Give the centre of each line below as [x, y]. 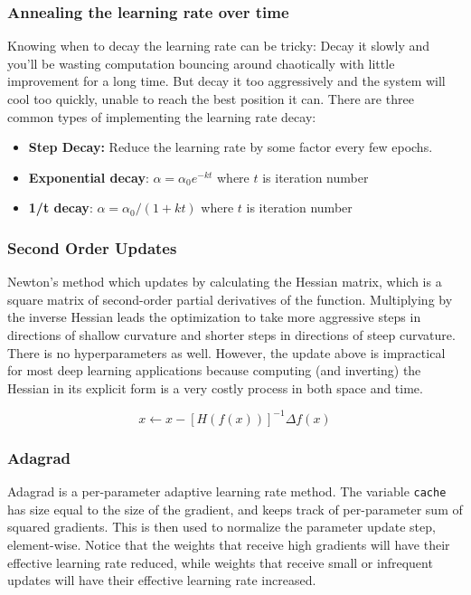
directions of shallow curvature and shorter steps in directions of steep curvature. [231, 334]
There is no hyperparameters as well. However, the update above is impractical [226, 352]
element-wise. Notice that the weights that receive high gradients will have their [229, 544]
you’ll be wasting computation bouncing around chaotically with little [201, 63]
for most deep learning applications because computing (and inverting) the [214, 370]
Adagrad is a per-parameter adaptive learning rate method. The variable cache [227, 491]
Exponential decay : [89, 177]
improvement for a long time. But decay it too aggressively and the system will [226, 81]
